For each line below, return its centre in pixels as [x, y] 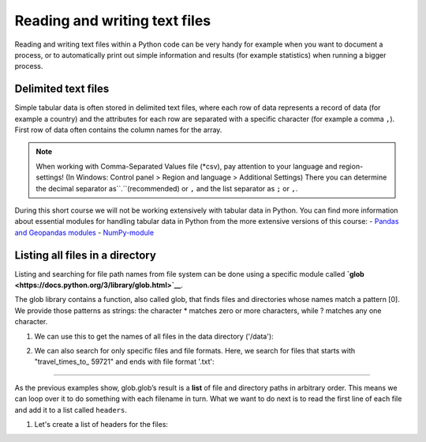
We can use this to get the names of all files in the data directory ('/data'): [154, 336]
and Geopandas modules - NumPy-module [84, 232]
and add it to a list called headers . [71, 410]
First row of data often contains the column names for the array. [118, 130]
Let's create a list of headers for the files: [101, 424]
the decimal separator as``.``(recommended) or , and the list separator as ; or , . [167, 188]
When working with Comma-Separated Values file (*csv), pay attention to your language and [187, 166]
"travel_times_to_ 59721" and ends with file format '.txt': [124, 362]
